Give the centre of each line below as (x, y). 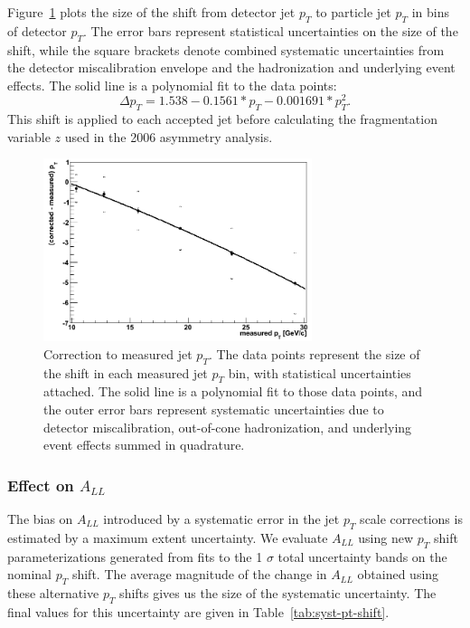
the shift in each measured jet (126, 372)
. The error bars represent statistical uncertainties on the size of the (270, 30)
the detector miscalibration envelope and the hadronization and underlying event (231, 67)
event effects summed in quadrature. (144, 445)
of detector (37, 30)
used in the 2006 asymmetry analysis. (169, 136)
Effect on (41, 485)
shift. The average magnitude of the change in (199, 574)
